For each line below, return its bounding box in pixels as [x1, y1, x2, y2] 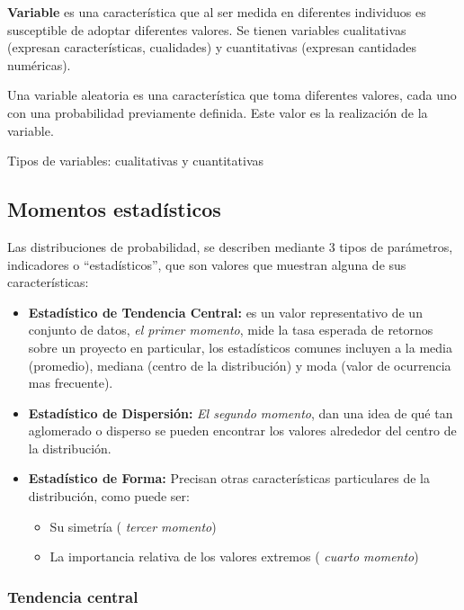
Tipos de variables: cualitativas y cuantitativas [7, 151, 264, 170]
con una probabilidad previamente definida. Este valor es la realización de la [7, 103, 428, 121]
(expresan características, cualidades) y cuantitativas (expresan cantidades [7, 38, 416, 57]
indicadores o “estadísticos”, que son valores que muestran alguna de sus [7, 255, 406, 274]
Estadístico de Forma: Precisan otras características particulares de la [28, 469, 430, 488]
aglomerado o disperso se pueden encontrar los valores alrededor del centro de [28, 421, 457, 440]
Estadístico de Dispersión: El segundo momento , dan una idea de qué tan [28, 403, 453, 422]
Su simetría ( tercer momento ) [49, 516, 217, 535]
